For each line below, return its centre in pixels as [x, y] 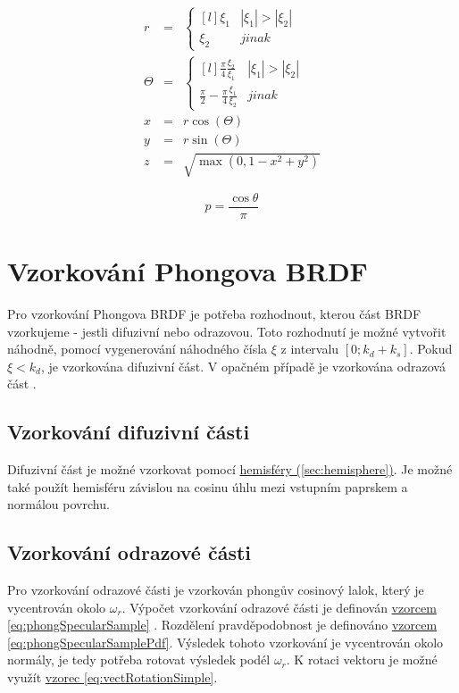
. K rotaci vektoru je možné [362, 660]
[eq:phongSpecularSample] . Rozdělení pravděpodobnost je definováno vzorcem [222, 625]
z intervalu [310, 349]
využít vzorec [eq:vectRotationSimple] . [113, 677]
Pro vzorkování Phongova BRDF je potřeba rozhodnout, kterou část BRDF [214, 313]
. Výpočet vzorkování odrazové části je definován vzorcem [279, 607]
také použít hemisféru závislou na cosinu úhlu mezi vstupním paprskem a [208, 486]
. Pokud [431, 349]
